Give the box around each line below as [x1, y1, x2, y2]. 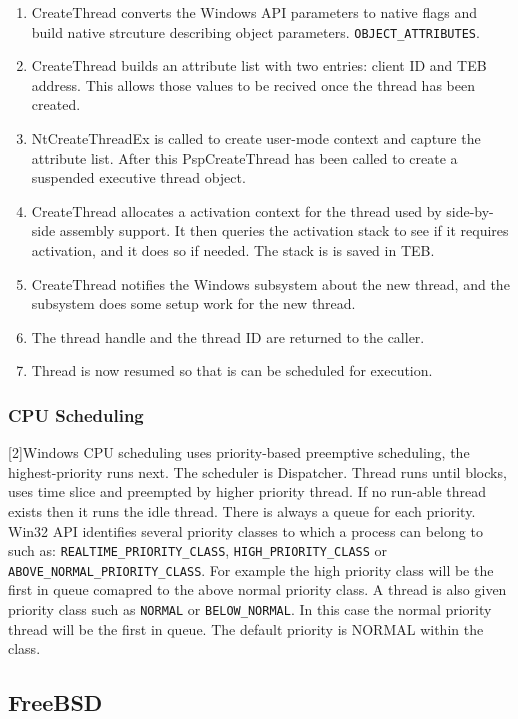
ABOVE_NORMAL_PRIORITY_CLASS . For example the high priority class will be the [8, 559, 494, 580]
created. [31, 94, 81, 115]
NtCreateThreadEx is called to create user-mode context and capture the [31, 128, 481, 149]
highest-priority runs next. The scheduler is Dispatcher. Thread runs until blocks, [8, 461, 507, 482]
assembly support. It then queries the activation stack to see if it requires [59, 220, 509, 241]
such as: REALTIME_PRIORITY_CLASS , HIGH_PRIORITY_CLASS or [8, 540, 388, 561]
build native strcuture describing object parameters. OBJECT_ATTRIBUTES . [31, 21, 480, 42]
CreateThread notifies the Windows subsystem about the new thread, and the [31, 273, 510, 294]
